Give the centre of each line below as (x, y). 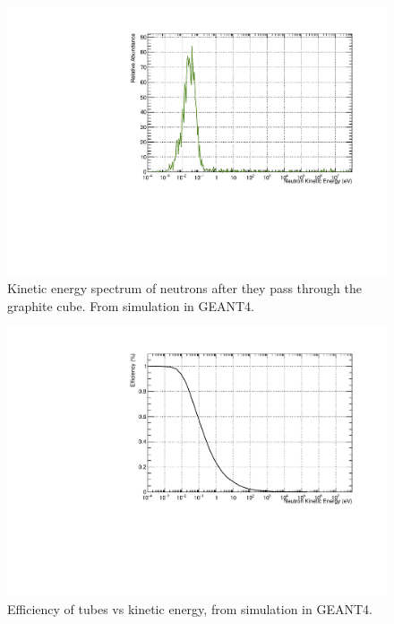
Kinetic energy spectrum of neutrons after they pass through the (185, 288)
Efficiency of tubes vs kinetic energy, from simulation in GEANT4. (190, 608)
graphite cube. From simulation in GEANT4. (131, 305)
